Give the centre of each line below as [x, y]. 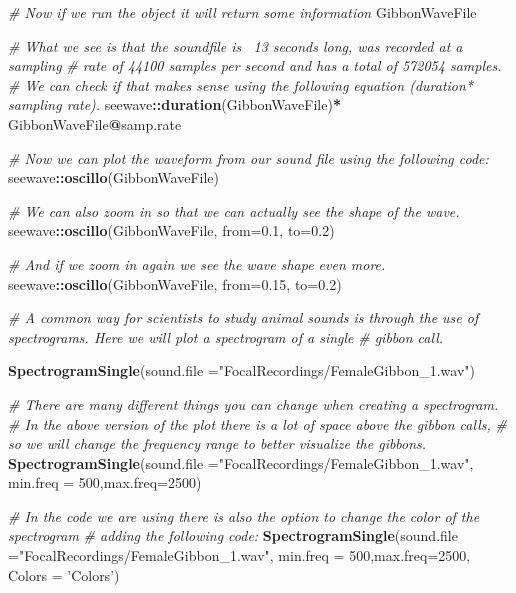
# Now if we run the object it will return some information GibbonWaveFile [242, 12]
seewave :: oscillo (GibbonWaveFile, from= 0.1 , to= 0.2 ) [171, 230]
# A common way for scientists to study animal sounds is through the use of [243, 317]
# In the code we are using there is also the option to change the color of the [244, 515]
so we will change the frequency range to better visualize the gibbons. [217, 443]
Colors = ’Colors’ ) [64, 574]
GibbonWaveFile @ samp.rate [95, 123]
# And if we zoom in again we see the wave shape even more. [197, 263]
